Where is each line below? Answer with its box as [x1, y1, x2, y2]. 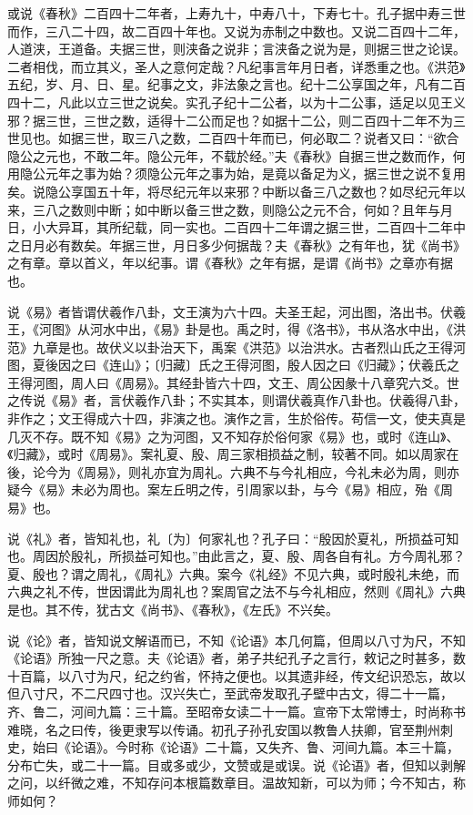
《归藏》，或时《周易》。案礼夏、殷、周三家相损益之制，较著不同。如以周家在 [7, 444, 459, 464]
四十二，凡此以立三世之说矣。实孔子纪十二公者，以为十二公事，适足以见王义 [7, 92, 466, 111]
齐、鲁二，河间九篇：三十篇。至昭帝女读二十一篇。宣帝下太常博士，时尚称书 [7, 701, 466, 720]
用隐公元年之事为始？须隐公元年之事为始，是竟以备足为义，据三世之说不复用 [7, 164, 466, 183]
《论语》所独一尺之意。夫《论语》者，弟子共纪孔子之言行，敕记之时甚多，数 [7, 648, 466, 667]
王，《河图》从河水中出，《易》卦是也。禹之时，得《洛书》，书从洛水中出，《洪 [7, 320, 466, 339]
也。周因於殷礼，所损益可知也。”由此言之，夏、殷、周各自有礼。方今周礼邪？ [7, 546, 466, 565]
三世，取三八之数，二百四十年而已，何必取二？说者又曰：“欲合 [83, 128, 459, 148]
